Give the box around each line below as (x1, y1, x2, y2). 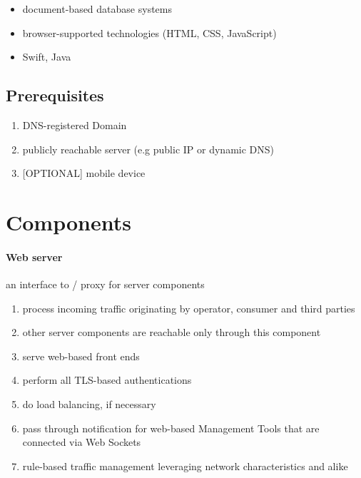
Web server (6, 249, 63, 264)
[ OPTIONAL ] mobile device (22, 166, 146, 180)
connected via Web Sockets (22, 434, 141, 449)
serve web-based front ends (22, 348, 140, 363)
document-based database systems (22, 1, 172, 16)
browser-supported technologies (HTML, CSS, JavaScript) (22, 25, 277, 40)
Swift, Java (22, 49, 71, 64)
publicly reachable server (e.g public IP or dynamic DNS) (22, 141, 274, 156)
